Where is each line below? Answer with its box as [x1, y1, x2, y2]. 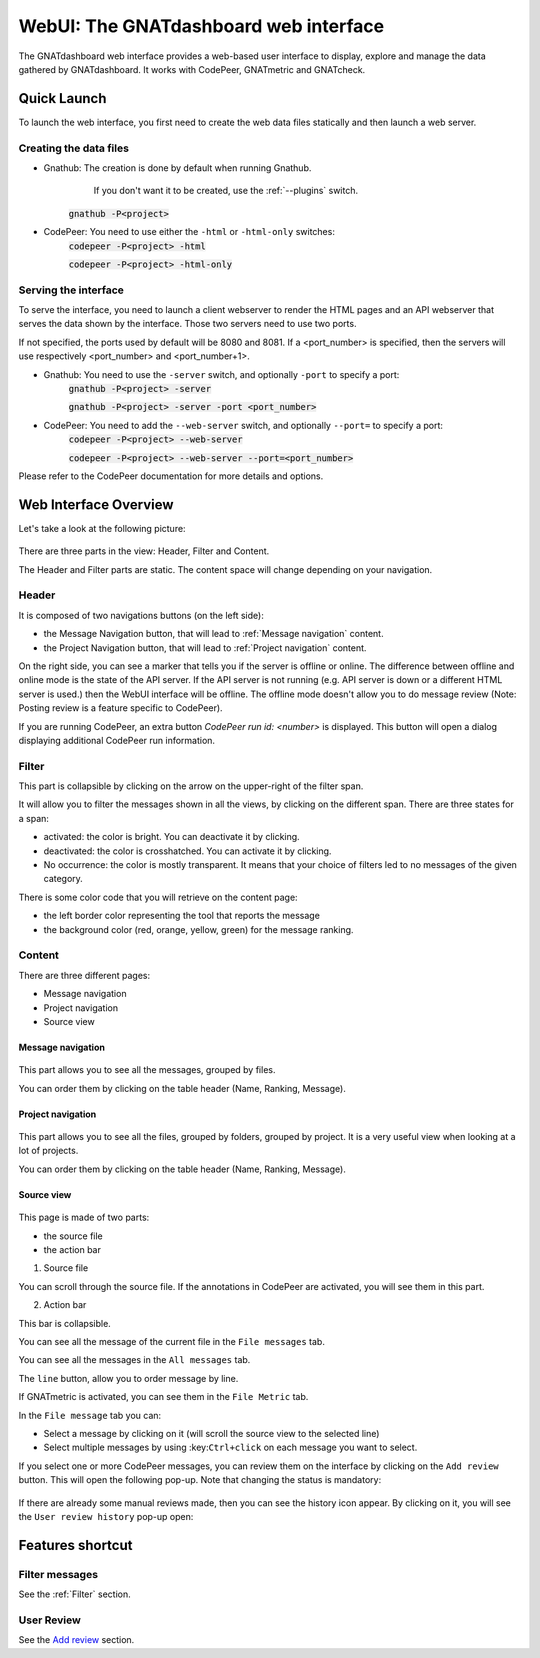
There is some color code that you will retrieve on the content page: [18, 891, 299, 903]
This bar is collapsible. [18, 1317, 112, 1329]
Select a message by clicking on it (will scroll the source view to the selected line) [43, 1427, 380, 1439]
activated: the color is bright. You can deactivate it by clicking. [43, 831, 300, 843]
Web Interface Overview [18, 496, 174, 513]
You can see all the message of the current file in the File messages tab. [18, 1335, 325, 1347]
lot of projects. [18, 1145, 79, 1157]
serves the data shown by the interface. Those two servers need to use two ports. [18, 318, 357, 330]
